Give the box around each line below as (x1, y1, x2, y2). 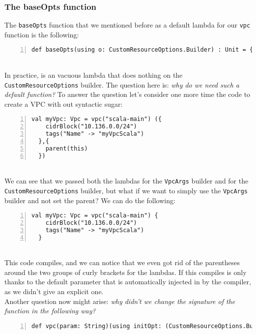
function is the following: (4, 29, 79, 39)
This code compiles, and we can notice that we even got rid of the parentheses (4, 257, 240, 268)
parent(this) (45, 145, 88, 152)
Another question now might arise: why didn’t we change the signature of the (4, 296, 235, 306)
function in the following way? (4, 305, 96, 316)
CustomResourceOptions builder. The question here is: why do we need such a (4, 79, 240, 90)
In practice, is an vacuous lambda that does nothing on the (4, 69, 183, 80)
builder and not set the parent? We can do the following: (4, 195, 175, 205)
